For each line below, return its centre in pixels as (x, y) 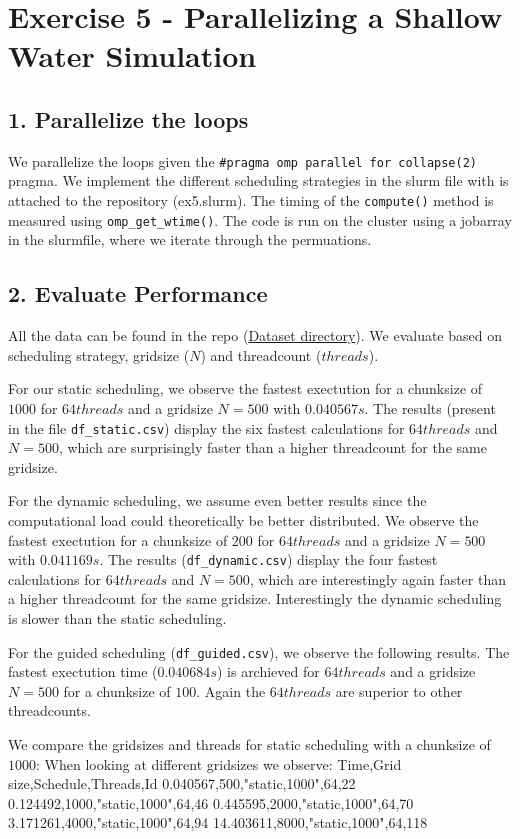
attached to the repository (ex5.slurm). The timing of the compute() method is (251, 200)
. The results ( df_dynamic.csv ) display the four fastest (268, 559)
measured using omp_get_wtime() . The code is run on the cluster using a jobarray (260, 219)
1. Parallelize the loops (128, 118)
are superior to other (399, 690)
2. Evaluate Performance (138, 293)
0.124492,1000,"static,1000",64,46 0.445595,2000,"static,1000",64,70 (211, 802)
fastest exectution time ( (83, 671)
